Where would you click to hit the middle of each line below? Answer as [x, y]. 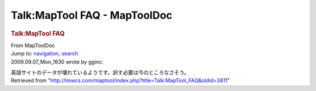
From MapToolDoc [33, 45]
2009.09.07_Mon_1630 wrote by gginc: [57, 62]
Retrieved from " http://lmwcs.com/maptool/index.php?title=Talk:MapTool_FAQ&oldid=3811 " [121, 80]
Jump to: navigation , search [44, 54]
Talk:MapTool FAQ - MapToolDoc [92, 15]
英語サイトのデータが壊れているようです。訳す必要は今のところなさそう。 [100, 72]
